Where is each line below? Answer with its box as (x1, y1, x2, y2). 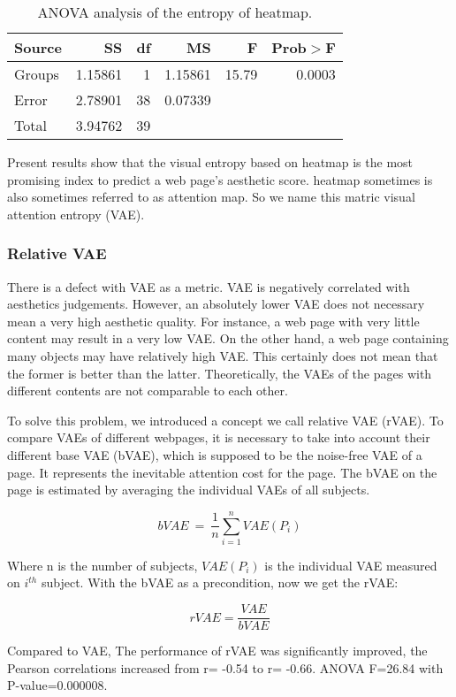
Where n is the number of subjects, (7, 555, 198, 574)
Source (14, 37, 62, 57)
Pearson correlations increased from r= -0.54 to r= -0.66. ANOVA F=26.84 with (7, 658, 444, 677)
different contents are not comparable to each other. (7, 381, 288, 400)
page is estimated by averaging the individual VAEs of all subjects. (7, 480, 370, 499)
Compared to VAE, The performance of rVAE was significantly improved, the (7, 641, 428, 660)
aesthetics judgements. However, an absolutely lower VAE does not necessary (7, 295, 425, 313)
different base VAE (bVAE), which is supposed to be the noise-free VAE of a (7, 445, 422, 463)
